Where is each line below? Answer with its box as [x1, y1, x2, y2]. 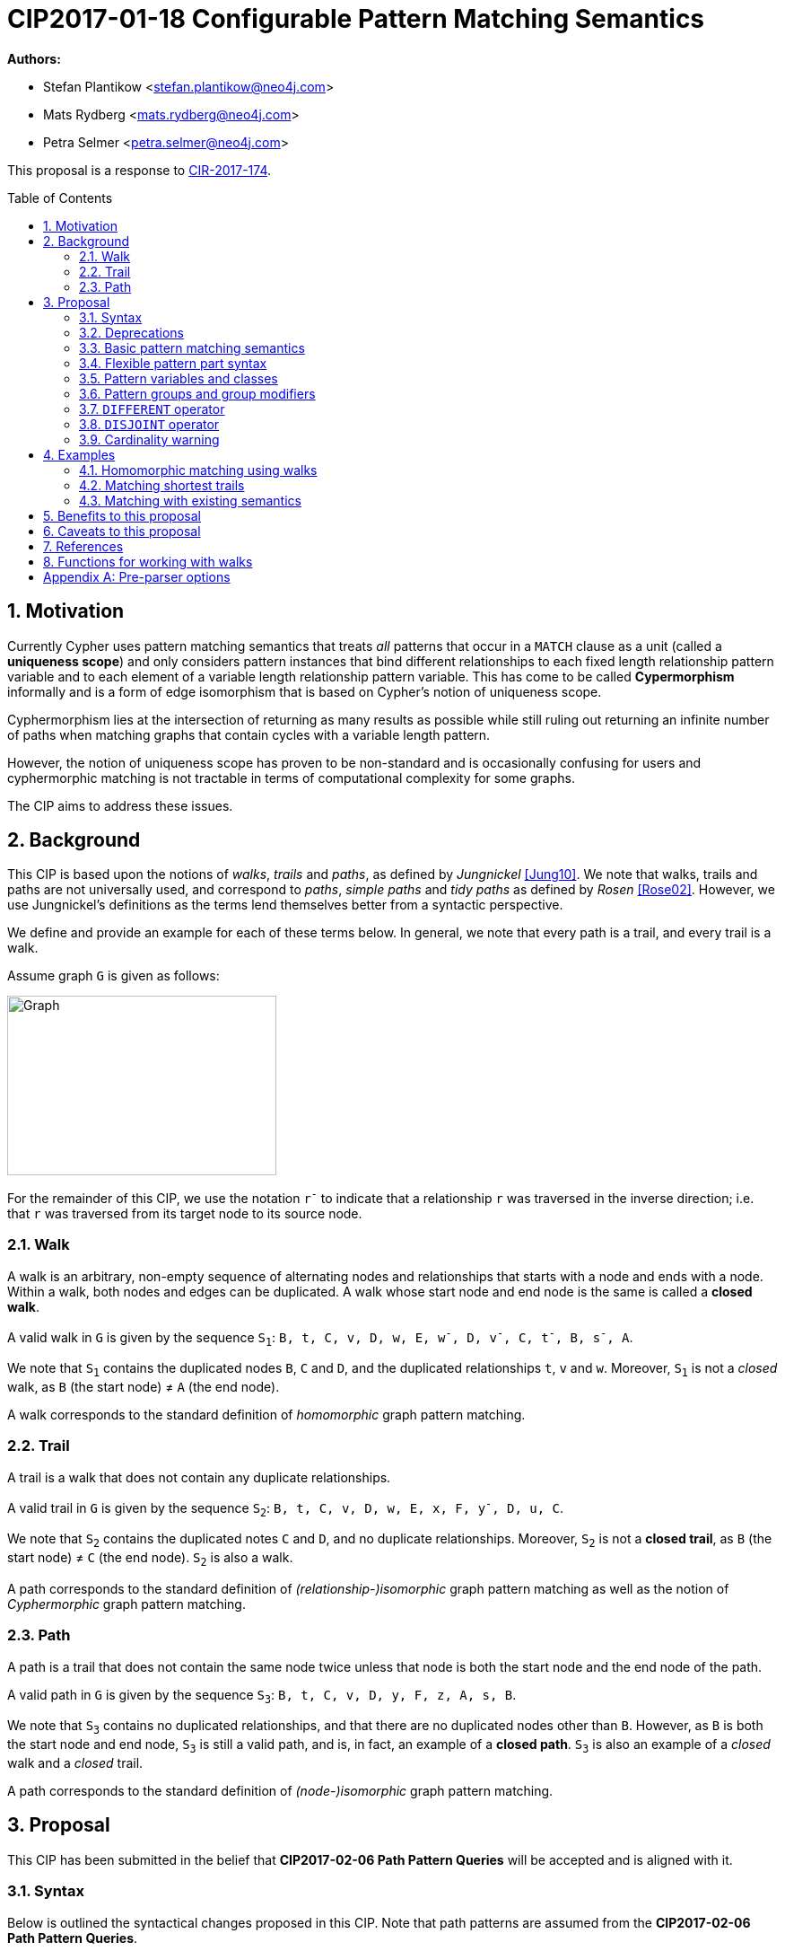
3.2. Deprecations [79, 324, 184, 340]
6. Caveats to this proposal [43, 523, 201, 539]
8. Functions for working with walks [43, 553, 253, 569]
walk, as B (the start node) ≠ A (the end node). [7, 1379, 280, 1395]
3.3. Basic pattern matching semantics [79, 339, 305, 356]
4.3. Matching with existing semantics [79, 492, 301, 508]
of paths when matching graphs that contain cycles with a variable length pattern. [7, 726, 491, 743]
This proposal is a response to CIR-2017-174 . [7, 162, 272, 178]
